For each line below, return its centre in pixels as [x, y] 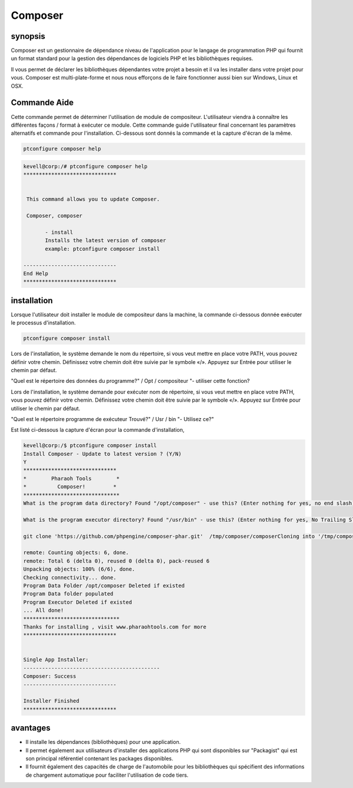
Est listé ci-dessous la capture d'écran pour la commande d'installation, [98, 430]
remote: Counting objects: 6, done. [76, 553]
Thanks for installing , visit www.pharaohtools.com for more [115, 627]
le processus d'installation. [43, 323]
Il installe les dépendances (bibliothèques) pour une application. [103, 742]
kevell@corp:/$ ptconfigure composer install [90, 446]
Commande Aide [42, 103]
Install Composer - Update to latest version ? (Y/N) [102, 454]
